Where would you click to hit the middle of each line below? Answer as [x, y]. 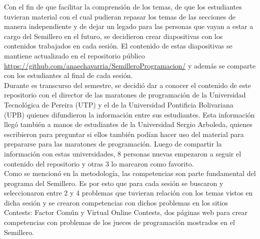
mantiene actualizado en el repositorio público [74, 55]
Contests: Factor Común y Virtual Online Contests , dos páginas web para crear [126, 212]
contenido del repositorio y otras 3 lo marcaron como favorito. [99, 163]
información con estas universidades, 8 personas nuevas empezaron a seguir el [123, 153]
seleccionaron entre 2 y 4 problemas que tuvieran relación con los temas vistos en [128, 193]
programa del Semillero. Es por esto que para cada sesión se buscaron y [114, 183]
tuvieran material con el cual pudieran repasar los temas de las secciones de [120, 16]
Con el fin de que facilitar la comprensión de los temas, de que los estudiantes [123, 6]
